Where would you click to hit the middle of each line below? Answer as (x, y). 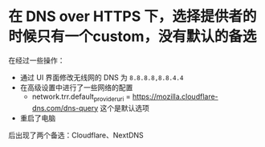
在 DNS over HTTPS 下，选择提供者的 (132, 16)
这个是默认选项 (125, 108)
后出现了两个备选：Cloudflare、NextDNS (76, 135)
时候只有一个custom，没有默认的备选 (132, 37)
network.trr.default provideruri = (81, 97)
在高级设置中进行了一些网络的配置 (76, 87)
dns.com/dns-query (65, 108)
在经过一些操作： (37, 60)
